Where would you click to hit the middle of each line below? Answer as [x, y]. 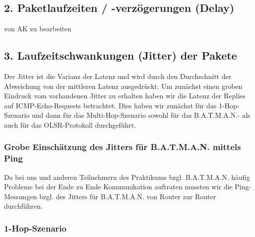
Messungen [21, 196]
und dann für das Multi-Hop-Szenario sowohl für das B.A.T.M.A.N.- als [141, 115]
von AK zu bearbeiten [38, 29]
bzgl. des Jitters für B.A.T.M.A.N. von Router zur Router [128, 196]
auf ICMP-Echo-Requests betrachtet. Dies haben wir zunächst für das [110, 105]
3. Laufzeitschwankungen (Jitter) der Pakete [121, 55]
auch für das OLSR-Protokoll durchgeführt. [70, 124]
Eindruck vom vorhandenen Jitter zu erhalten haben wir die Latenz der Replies [125, 96]
